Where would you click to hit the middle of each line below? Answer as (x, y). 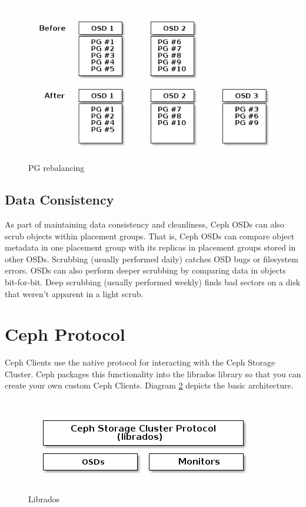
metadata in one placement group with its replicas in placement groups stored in (150, 247)
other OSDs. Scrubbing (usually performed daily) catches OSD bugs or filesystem (152, 259)
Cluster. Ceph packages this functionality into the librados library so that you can (153, 373)
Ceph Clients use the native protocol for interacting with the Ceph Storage (140, 362)
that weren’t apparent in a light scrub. (74, 293)
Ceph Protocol (65, 334)
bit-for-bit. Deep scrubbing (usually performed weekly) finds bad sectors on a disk (153, 282)
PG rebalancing (56, 168)
